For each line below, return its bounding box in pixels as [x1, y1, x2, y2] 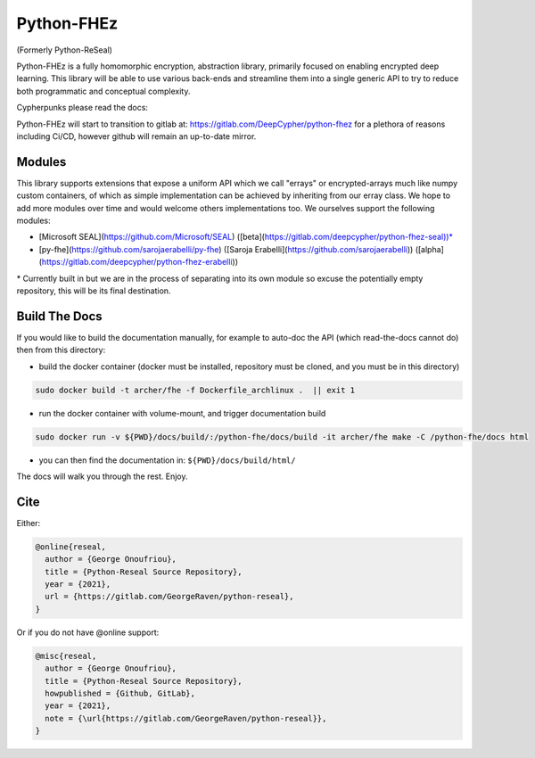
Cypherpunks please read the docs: [16, 103, 149, 113]
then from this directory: [16, 344, 106, 356]
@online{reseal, [35, 541, 107, 552]
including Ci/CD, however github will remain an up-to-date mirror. [16, 130, 257, 142]
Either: [16, 517, 41, 528]
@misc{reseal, [35, 651, 97, 661]
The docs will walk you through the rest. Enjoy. [16, 471, 188, 482]
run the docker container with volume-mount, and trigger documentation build [38, 408, 326, 418]
